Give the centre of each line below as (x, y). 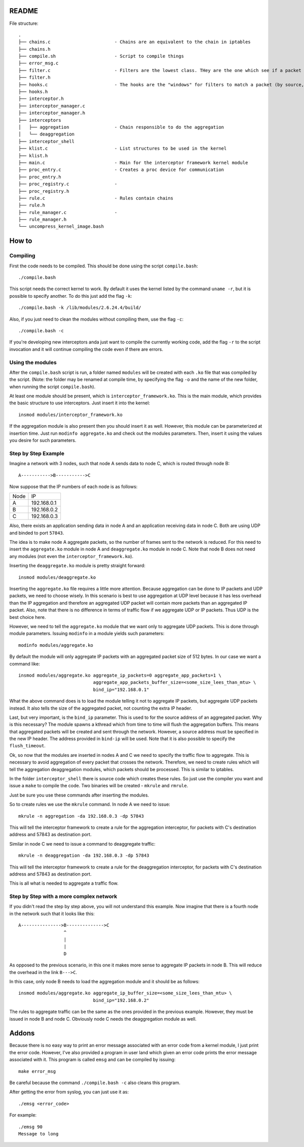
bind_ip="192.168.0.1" (121, 689)
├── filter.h (34, 78)
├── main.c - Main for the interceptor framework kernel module (133, 163)
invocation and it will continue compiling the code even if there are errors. (86, 349)
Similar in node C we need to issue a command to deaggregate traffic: (82, 844)
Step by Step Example (37, 453)
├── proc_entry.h (40, 177)
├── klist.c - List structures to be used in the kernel (123, 149)
